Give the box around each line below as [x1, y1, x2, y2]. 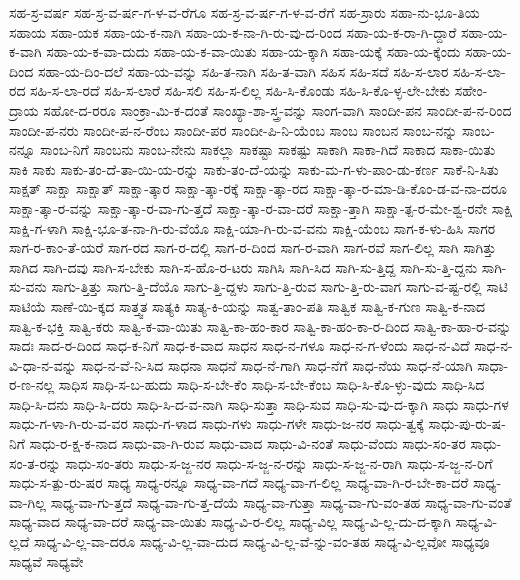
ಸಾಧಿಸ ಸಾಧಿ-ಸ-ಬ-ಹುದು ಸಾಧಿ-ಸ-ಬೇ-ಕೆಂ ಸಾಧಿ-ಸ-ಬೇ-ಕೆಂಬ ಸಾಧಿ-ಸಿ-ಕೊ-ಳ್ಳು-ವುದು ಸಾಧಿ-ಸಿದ [58, 374, 485, 395]
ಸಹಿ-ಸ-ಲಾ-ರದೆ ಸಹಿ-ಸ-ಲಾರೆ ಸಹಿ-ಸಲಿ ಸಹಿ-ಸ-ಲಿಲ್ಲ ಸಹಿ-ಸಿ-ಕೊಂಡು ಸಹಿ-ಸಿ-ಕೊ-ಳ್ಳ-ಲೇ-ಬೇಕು [30, 80, 451, 101]
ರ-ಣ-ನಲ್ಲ [9, 374, 55, 395]
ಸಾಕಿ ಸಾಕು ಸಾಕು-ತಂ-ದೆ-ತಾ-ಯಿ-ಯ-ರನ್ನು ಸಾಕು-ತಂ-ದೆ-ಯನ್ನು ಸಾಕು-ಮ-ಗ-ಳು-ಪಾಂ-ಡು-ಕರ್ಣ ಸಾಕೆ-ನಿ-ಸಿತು [9, 158, 499, 179]
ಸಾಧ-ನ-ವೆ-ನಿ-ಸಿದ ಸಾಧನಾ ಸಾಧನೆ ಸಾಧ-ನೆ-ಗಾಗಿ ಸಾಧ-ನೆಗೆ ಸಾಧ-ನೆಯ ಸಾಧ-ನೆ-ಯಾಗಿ [81, 354, 473, 375]
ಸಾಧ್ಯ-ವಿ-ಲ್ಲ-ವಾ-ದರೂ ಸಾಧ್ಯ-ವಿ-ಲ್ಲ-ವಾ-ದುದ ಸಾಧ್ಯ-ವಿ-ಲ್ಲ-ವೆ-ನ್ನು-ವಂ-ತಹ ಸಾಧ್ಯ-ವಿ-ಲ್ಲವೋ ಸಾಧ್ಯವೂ [34, 531, 490, 552]
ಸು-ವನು [9, 276, 47, 297]
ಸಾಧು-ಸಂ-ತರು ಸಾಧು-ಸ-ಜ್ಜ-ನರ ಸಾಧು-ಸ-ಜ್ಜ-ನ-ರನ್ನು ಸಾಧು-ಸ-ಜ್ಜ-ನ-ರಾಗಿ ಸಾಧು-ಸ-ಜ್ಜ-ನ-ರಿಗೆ [65, 452, 493, 473]
